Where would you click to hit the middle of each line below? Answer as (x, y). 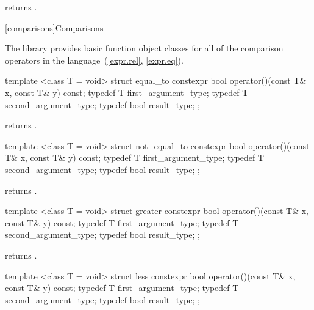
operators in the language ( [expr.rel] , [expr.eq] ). (94, 60)
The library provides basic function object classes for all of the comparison (144, 48)
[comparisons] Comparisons (54, 27)
